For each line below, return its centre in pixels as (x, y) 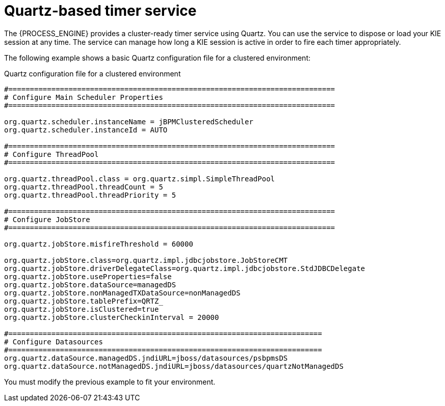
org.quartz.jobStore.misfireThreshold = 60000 (99, 244)
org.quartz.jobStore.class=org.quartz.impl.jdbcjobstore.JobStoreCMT (146, 260)
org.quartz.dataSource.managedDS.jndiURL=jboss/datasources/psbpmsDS (146, 358)
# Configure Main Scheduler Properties (84, 97)
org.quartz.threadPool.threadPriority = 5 (90, 195)
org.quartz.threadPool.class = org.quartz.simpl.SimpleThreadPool (140, 179)
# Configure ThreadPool (51, 154)
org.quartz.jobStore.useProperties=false (88, 276)
